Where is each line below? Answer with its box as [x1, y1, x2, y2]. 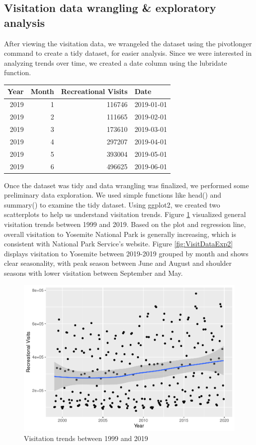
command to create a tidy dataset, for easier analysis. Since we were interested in [4, 48, 252, 58]
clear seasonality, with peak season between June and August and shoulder [4, 258, 232, 268]
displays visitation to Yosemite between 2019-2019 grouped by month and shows [4, 248, 249, 258]
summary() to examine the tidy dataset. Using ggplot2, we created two [4, 199, 220, 210]
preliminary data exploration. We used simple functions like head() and [4, 190, 222, 200]
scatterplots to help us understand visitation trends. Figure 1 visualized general [4, 209, 246, 220]
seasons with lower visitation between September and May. [4, 267, 183, 278]
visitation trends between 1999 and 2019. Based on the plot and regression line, [4, 219, 246, 229]
